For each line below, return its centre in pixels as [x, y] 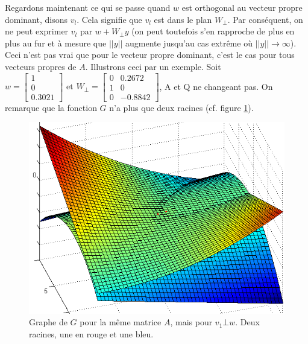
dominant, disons [36, 19]
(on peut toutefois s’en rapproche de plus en [213, 31]
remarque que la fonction [51, 107]
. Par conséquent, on [265, 19]
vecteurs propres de [41, 66]
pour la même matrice [121, 322]
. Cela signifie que [109, 19]
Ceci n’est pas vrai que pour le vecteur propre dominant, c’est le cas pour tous [150, 55]
